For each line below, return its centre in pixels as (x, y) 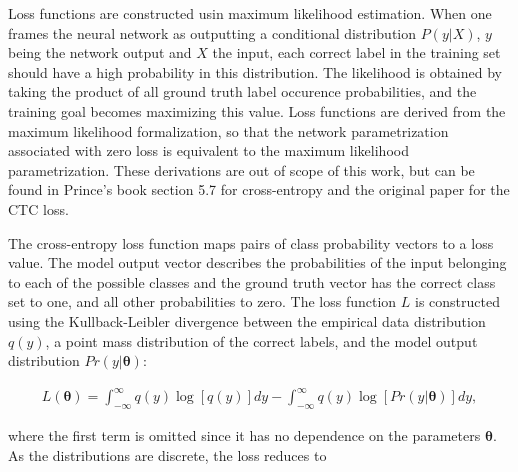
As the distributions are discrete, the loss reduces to (167, 454)
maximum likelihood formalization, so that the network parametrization (228, 130)
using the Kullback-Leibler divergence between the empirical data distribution (247, 320)
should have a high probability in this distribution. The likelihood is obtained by (255, 71)
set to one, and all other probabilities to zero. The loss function (202, 301)
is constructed (457, 301)
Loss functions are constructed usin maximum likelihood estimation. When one (250, 13)
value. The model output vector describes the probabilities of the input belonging (257, 262)
